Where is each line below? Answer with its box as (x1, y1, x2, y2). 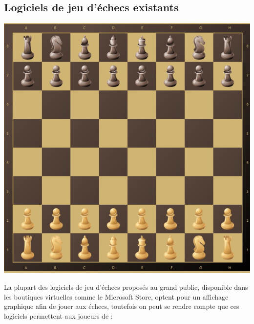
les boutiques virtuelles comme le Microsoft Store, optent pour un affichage (4, 291, 229, 302)
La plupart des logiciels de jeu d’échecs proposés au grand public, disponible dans (4, 281, 248, 292)
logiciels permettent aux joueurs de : (4, 310, 113, 321)
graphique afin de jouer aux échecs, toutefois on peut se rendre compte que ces (4, 301, 239, 311)
